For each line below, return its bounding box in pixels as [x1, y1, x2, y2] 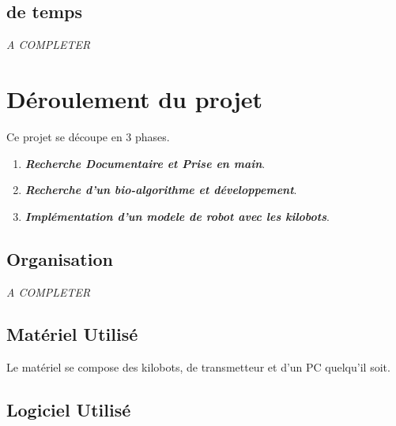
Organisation [6, 246, 113, 271]
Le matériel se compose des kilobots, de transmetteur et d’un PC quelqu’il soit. [6, 359, 390, 376]
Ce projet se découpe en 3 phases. [6, 128, 170, 144]
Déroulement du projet [6, 82, 262, 114]
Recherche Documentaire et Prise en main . [25, 155, 266, 171]
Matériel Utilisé [6, 322, 138, 346]
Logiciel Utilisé [6, 398, 131, 422]
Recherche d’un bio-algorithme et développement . [25, 181, 297, 198]
